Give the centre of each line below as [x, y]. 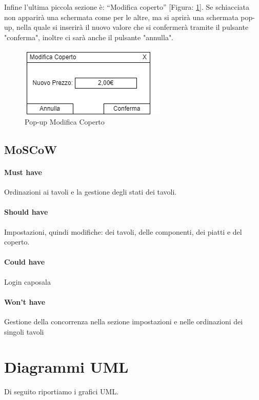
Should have [26, 212]
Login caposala [27, 281]
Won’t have [25, 301]
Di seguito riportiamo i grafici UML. [62, 392]
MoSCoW [31, 149]
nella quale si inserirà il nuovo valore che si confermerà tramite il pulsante [133, 27]
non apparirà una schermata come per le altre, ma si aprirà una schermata [121, 17]
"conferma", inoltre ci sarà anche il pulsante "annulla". [89, 37]
